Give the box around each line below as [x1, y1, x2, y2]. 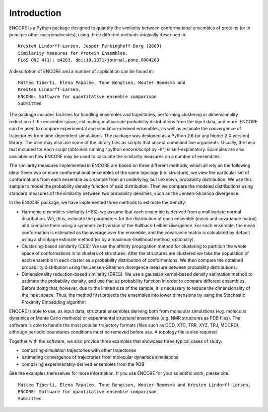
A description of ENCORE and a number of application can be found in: [9, 68, 154, 74]
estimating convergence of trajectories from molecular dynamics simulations [21, 354, 179, 360]
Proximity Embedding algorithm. [21, 299, 87, 305]
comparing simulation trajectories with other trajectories [21, 347, 136, 353]
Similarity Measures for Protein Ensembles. [18, 50, 129, 56]
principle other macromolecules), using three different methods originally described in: [9, 31, 187, 37]
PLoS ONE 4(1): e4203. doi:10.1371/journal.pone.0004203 [18, 57, 160, 63]
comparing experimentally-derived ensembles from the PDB [21, 361, 145, 367]
